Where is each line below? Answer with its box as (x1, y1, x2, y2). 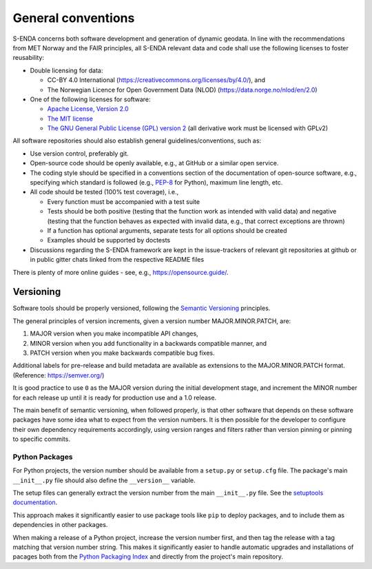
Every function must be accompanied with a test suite (47, 197, 200, 206)
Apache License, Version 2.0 (47, 105, 129, 113)
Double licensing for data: (30, 66, 103, 74)
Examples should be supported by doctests (47, 236, 171, 245)
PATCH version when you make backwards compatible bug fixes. (30, 349, 215, 357)
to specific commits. (12, 435, 70, 444)
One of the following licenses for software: (30, 95, 151, 103)
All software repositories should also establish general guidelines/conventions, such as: (12, 136, 262, 145)
